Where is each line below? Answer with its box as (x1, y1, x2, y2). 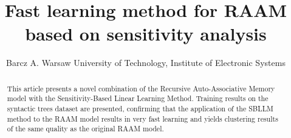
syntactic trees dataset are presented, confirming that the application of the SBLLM (7, 103, 273, 114)
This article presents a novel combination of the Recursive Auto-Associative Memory (7, 83, 275, 93)
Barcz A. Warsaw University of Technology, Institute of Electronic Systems (6, 56, 286, 69)
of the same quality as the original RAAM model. (7, 123, 164, 134)
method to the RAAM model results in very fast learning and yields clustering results (7, 113, 278, 123)
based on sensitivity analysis (25, 21, 267, 46)
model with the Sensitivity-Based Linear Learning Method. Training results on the (7, 93, 269, 103)
